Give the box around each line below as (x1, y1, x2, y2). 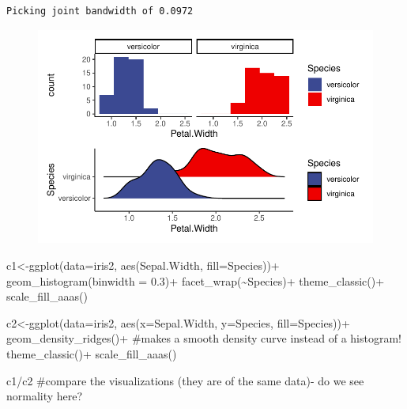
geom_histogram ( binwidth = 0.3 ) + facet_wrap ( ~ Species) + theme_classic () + (6, 272, 385, 289)
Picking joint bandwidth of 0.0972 (6, 6, 194, 17)
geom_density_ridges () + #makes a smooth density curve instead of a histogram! (6, 330, 402, 347)
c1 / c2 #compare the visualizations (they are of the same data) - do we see (6, 372, 364, 388)
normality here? (6, 388, 83, 404)
